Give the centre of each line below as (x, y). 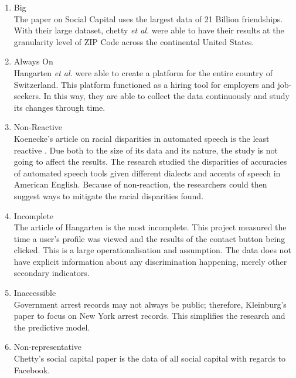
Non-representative (48, 347)
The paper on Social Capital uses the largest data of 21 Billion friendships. (148, 18)
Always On (33, 61)
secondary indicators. (52, 273)
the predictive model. (52, 327)
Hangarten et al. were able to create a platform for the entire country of (143, 72)
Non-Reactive (38, 127)
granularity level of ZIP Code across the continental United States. (134, 41)
